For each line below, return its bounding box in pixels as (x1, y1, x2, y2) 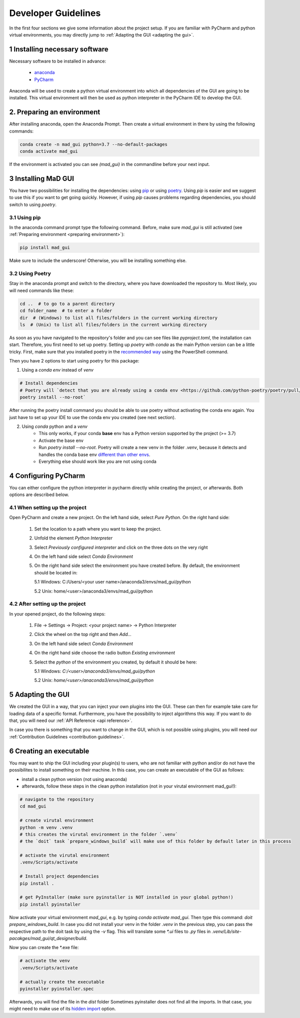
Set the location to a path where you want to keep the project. (34, 525, 162, 532)
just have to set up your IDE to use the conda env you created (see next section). (9, 414, 176, 420)
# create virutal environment (19, 817, 94, 823)
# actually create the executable (19, 979, 104, 984)
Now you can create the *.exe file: (9, 944, 79, 950)
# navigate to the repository (19, 796, 94, 802)
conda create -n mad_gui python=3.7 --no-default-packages (19, 141, 167, 147)
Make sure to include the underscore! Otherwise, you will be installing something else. (9, 257, 187, 263)
